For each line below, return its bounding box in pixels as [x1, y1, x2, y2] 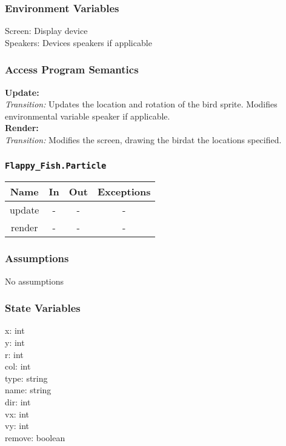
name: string [5, 383, 52, 396]
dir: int [5, 395, 31, 408]
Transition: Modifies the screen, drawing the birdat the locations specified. [5, 133, 282, 146]
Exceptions [97, 184, 151, 199]
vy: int [5, 419, 30, 432]
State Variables [5, 300, 81, 316]
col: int [5, 360, 31, 373]
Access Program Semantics [5, 62, 139, 77]
